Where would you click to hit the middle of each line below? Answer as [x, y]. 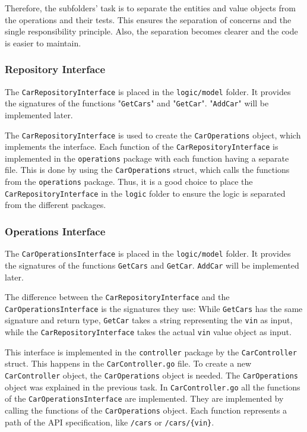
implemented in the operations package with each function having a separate [147, 158]
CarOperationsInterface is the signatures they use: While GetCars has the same [154, 308]
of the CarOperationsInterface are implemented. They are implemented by [144, 398]
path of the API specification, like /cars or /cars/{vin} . [110, 422]
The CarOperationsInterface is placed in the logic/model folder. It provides [148, 253]
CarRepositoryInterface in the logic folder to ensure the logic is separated [145, 193]
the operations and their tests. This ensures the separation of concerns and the [148, 19]
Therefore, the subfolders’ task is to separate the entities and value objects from [150, 8]
